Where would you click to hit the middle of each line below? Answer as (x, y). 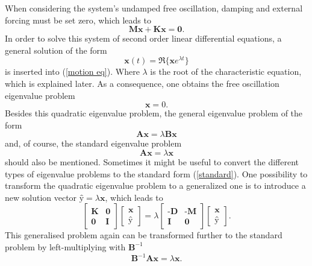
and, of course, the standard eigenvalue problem (93, 143)
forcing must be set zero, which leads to (78, 20)
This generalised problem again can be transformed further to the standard (144, 235)
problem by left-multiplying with (65, 246)
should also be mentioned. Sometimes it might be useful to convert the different (152, 162)
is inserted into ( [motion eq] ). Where (72, 71)
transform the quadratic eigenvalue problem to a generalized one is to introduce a (155, 185)
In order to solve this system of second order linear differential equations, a (143, 38)
